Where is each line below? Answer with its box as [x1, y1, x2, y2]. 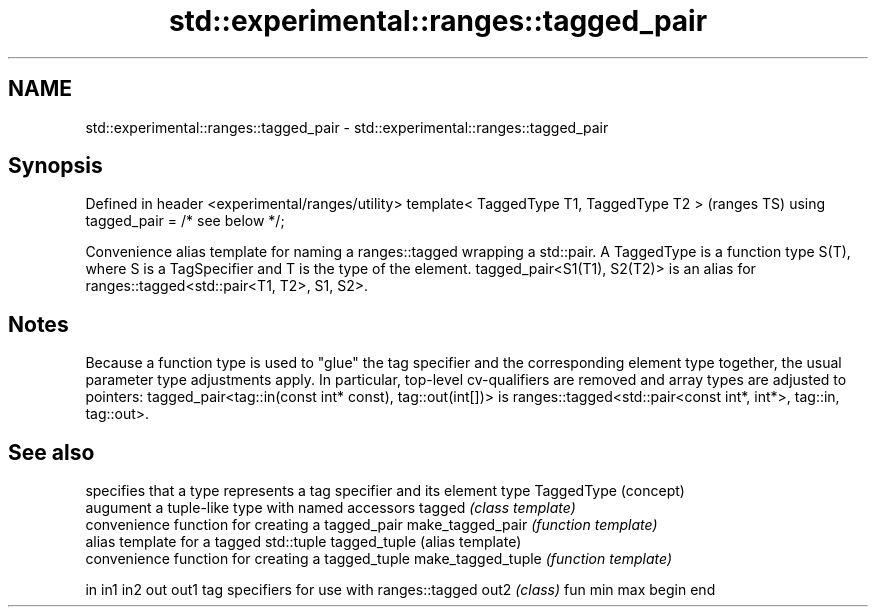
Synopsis [8, 153, 103, 179]
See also [8, 439, 95, 465]
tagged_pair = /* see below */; [85, 212, 285, 230]
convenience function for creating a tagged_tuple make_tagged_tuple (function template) [85, 550, 673, 568]
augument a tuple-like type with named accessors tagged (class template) [85, 499, 576, 517]
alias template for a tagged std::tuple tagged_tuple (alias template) [85, 533, 522, 551]
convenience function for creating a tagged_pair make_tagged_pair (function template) [85, 516, 658, 534]
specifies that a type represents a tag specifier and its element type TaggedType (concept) [85, 482, 685, 500]
